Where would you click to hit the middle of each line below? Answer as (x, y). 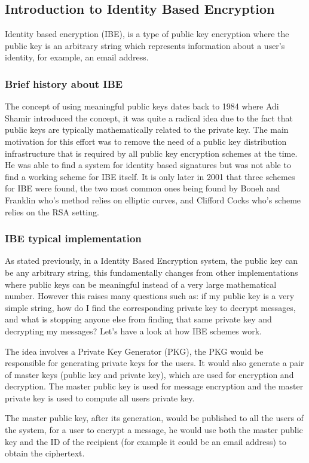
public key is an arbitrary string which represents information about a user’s (145, 45)
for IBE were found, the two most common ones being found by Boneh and (143, 188)
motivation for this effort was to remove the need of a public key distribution (146, 141)
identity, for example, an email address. (77, 57)
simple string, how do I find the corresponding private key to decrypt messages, (150, 307)
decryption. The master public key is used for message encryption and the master (154, 386)
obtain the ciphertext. (45, 453)
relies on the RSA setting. (52, 211)
